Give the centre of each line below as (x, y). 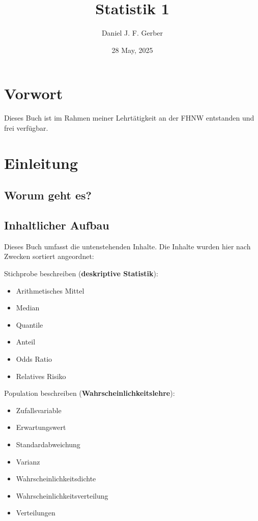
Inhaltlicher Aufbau (57, 225)
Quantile (30, 324)
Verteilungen (36, 513)
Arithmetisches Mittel (50, 290)
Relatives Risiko (41, 376)
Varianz (28, 461)
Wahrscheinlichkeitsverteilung (62, 495)
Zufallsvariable (39, 410)
